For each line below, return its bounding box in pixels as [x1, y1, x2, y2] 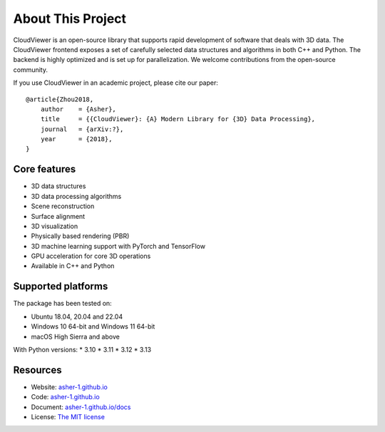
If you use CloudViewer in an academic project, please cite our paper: [13, 78, 219, 87]
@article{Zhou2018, [26, 95, 94, 103]
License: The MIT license [31, 413, 105, 421]
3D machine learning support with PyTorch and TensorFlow [31, 242, 206, 250]
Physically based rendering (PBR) [31, 232, 130, 240]
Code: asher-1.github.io [31, 393, 100, 401]
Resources [13, 364, 62, 376]
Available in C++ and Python [31, 262, 115, 270]
